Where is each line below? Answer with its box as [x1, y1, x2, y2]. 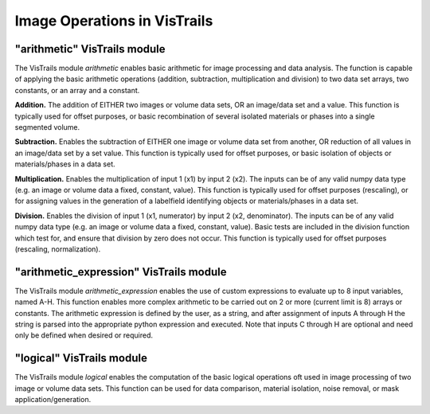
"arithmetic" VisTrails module [14, 42, 166, 56]
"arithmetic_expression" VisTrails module [14, 265, 227, 279]
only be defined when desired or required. [14, 330, 154, 340]
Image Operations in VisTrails [14, 12, 213, 29]
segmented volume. [14, 123, 80, 132]
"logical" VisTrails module [14, 351, 147, 365]
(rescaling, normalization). [14, 244, 101, 254]
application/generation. [14, 395, 92, 404]
